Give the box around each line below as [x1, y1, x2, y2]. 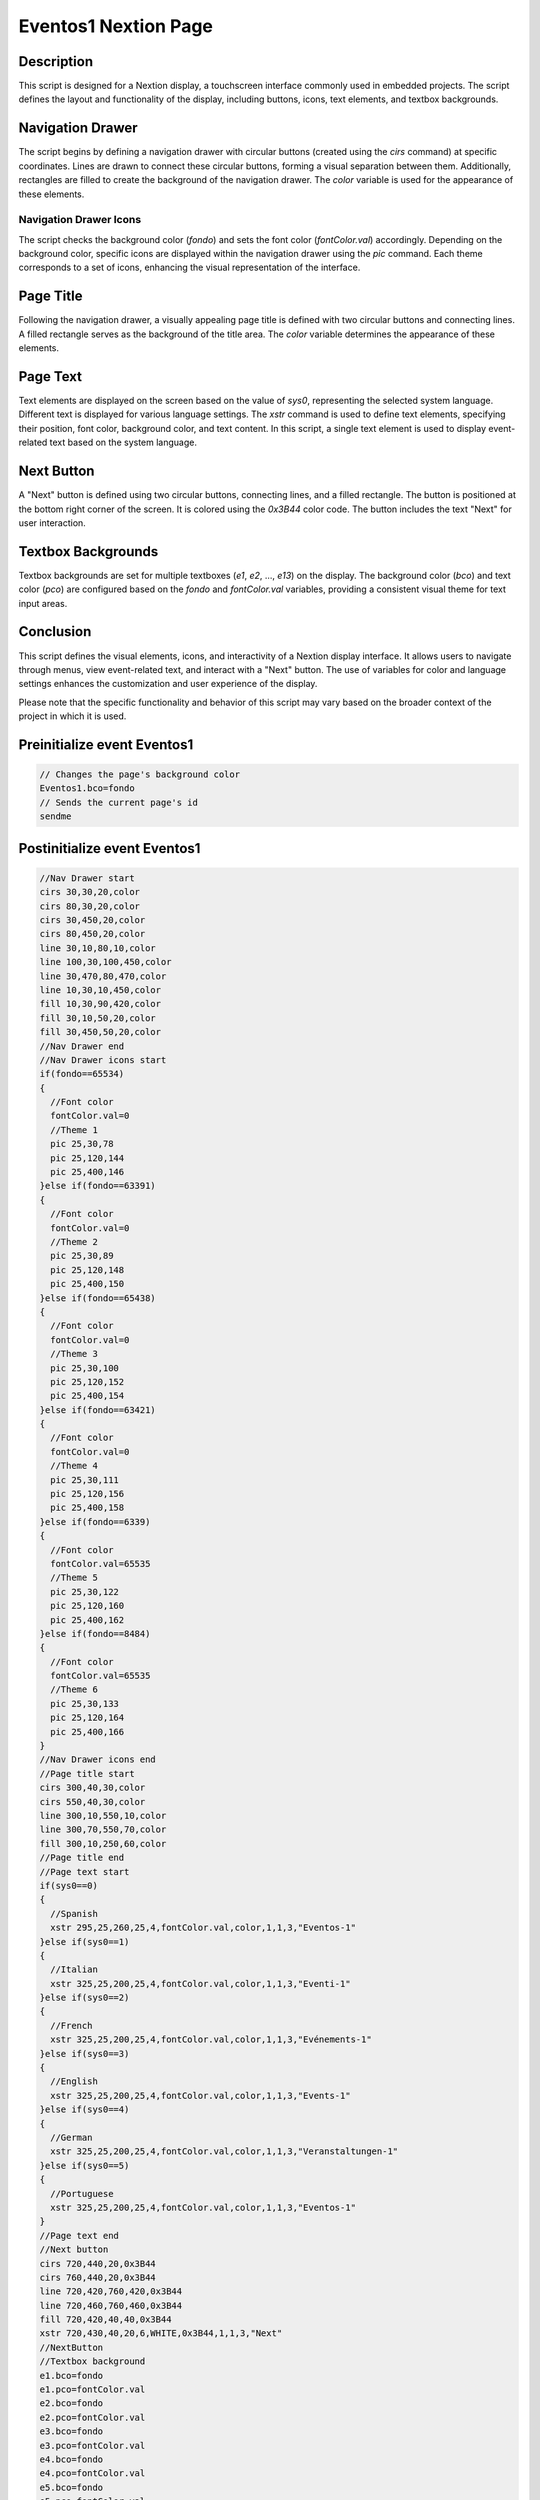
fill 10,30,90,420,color [39, 998, 162, 1010]
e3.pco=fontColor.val [39, 2440, 146, 2451]
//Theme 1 [50, 1124, 99, 1135]
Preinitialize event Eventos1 [18, 736, 194, 753]
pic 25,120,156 [50, 1488, 125, 1500]
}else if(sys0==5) [39, 2160, 130, 2171]
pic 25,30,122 [50, 1586, 120, 1597]
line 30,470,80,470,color [39, 970, 167, 982]
